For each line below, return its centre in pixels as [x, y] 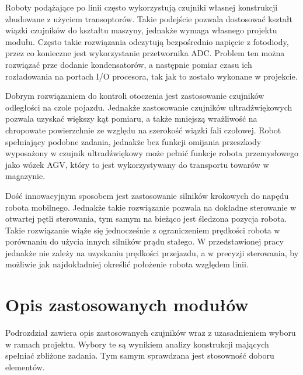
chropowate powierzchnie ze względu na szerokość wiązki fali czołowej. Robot [143, 130]
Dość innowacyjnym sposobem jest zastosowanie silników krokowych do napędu [147, 195]
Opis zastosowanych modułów [127, 305]
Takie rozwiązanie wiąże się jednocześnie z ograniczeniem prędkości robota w [143, 230]
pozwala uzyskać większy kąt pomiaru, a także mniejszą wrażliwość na [131, 118]
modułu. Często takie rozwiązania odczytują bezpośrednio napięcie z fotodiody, [147, 41]
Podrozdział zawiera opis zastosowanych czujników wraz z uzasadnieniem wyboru [151, 333]
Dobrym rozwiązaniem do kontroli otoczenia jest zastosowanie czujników [135, 96]
